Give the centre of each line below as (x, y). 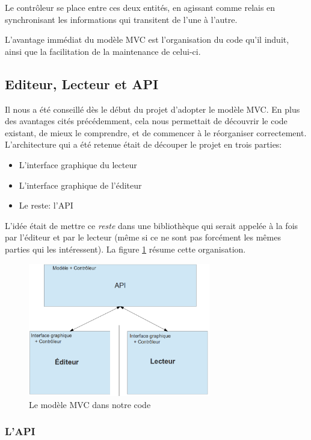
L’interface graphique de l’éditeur (80, 185)
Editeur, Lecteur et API (82, 83)
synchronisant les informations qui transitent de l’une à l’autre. (121, 19)
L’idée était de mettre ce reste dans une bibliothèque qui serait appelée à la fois (152, 225)
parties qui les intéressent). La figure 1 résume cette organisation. (125, 249)
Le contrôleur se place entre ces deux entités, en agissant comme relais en (140, 7)
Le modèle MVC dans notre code (90, 404)
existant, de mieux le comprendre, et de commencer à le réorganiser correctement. (156, 132)
